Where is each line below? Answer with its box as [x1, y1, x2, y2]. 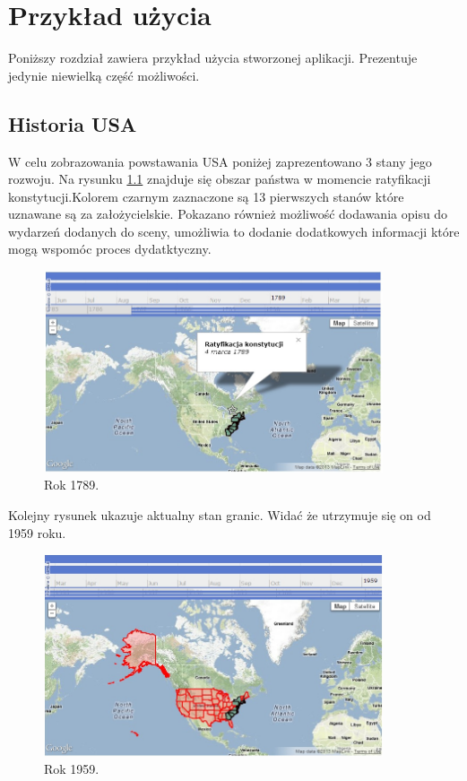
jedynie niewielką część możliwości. [8, 65, 200, 84]
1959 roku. [8, 523, 66, 542]
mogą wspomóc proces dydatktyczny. [8, 239, 212, 258]
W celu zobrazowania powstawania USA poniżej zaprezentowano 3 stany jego [8, 152, 432, 170]
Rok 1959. [44, 759, 99, 778]
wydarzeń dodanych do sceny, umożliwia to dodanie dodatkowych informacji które [8, 221, 460, 240]
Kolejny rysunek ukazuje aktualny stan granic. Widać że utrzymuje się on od [8, 505, 431, 524]
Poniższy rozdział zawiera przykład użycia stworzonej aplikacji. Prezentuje [8, 48, 418, 67]
